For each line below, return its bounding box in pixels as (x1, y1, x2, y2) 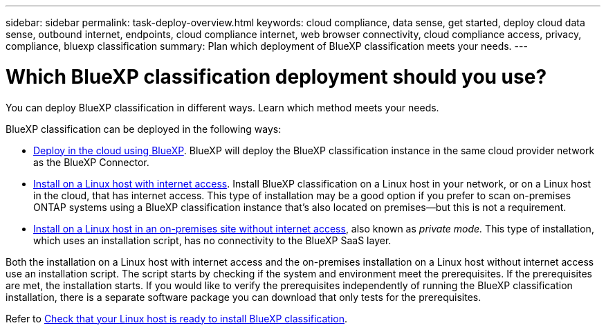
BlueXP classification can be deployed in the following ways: (6, 122, 282, 135)
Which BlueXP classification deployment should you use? (6, 64, 547, 89)
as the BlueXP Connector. (33, 156, 149, 168)
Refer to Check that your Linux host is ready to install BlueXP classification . (6, 312, 348, 324)
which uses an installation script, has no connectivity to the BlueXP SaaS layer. (33, 234, 392, 246)
